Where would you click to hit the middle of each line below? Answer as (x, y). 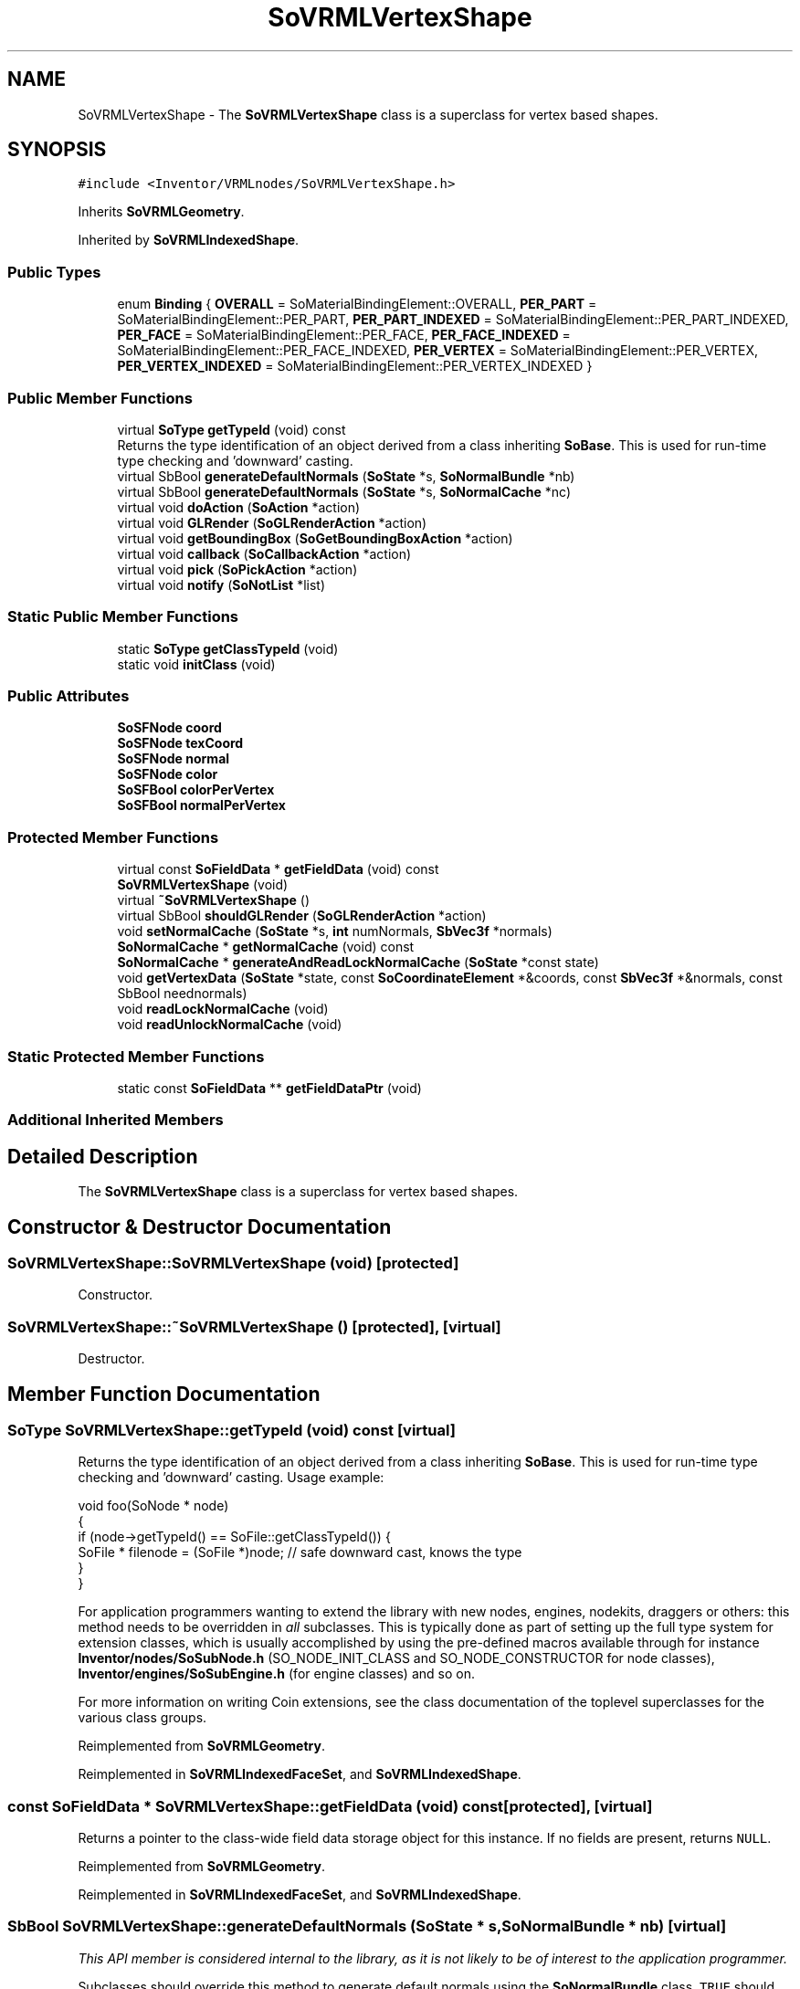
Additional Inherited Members (116, 1120)
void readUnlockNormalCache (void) (230, 1025)
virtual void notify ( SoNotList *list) (221, 584)
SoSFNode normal (174, 759)
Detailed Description (103, 1156)
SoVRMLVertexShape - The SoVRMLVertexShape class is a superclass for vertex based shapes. (368, 114)
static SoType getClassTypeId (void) (228, 648)
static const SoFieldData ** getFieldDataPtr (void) (269, 1088)
